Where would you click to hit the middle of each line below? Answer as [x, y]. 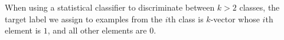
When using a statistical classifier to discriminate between [110, 7]
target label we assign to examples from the [84, 19]
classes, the [259, 7]
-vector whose [235, 19]
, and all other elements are [97, 30]
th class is [186, 19]
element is [23, 30]
